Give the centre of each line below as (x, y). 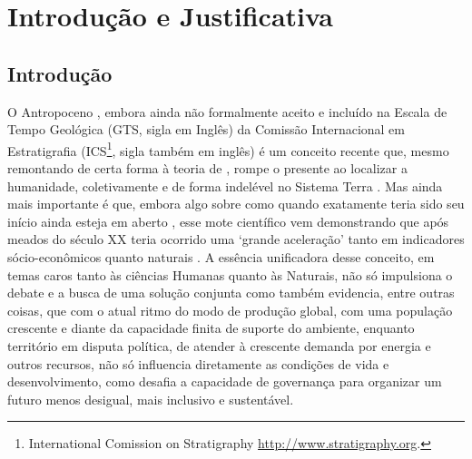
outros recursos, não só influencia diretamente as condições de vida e (198, 363)
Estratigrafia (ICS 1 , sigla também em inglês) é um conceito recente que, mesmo (228, 149)
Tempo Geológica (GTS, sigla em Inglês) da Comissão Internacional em (206, 129)
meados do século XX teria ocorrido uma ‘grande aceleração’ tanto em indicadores (236, 239)
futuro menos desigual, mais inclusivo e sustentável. (151, 399)
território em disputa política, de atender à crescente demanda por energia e (219, 345)
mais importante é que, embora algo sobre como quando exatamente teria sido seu (236, 204)
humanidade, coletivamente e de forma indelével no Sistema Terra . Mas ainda (225, 186)
